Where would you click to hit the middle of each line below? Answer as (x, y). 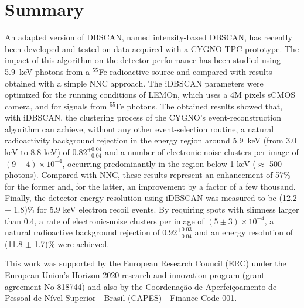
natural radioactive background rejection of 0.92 (91, 232)
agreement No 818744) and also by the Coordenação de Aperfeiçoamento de (141, 286)
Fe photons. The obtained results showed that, (199, 106)
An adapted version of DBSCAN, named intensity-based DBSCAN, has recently (148, 37)
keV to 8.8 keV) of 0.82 (46, 152)
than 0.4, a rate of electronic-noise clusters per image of (105, 220)
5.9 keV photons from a (47, 71)
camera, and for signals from (56, 106)
